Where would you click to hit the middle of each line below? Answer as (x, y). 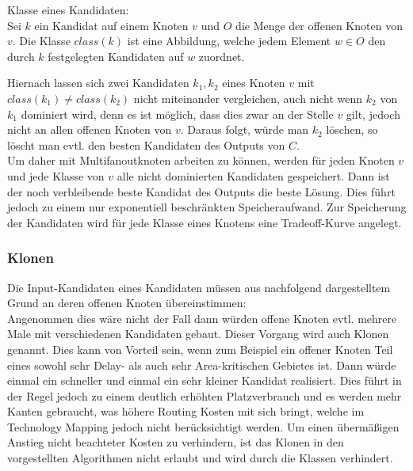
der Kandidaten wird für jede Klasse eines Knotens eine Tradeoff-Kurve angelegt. (205, 222)
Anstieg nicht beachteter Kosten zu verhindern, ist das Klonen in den (176, 442)
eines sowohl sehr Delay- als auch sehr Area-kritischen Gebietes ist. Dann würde (202, 365)
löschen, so (352, 129)
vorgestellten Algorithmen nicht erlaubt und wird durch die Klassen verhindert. (200, 458)
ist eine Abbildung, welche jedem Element (229, 41)
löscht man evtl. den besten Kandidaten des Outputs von (146, 144)
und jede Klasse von (56, 175)
